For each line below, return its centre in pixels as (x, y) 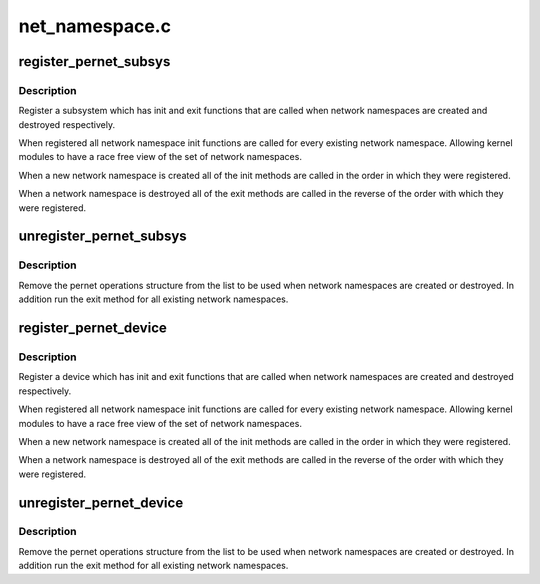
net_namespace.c (95, 26)
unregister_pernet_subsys (102, 236)
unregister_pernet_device (101, 502)
